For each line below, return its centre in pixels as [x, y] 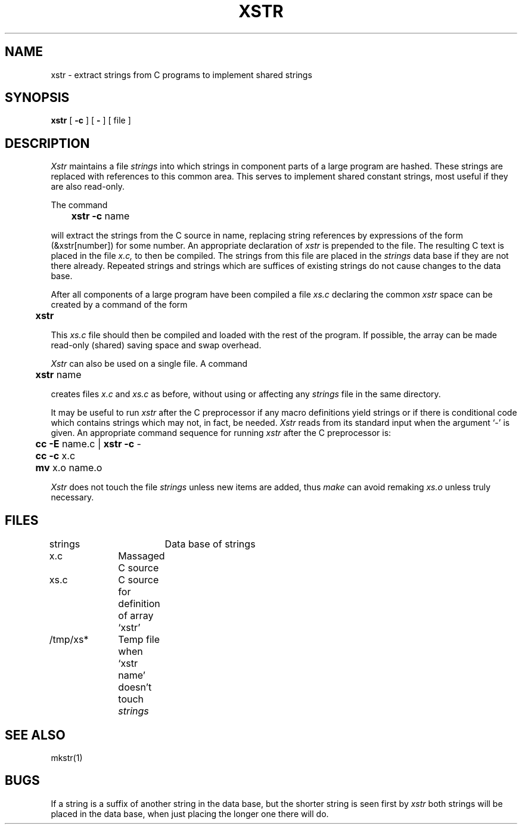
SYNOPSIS [37, 98]
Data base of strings [210, 544]
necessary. [72, 497]
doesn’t [135, 687]
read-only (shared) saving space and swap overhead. [156, 345]
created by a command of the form [119, 305]
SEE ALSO [35, 735]
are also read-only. [88, 187]
